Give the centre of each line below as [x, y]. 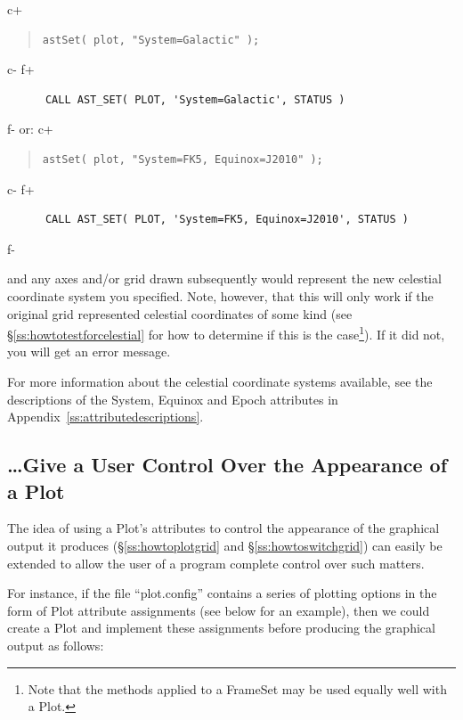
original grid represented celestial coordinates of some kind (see [180, 313]
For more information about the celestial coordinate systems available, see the [220, 381]
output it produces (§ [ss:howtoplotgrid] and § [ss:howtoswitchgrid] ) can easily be [225, 545]
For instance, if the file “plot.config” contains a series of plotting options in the [222, 593]
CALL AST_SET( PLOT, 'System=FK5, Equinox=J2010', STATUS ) [227, 220]
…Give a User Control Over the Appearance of [227, 465]
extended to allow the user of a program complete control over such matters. [216, 563]
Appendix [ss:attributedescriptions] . [106, 417]
